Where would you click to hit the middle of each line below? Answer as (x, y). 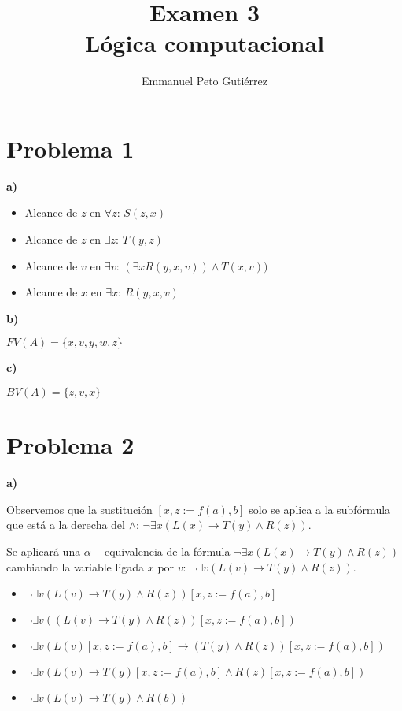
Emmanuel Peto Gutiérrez (204, 81)
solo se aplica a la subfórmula (320, 509)
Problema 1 (70, 148)
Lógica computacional (205, 43)
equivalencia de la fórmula (167, 551)
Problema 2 (70, 445)
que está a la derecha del (66, 525)
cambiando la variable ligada (76, 566)
